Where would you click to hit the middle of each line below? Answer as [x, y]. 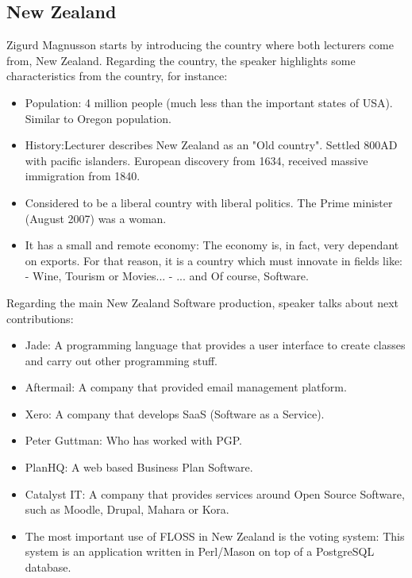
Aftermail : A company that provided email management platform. [186, 387]
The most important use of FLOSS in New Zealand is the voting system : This [215, 536]
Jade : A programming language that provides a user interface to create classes [215, 345]
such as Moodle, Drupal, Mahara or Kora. [127, 509]
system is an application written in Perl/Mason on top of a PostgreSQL [200, 551]
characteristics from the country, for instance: [117, 76]
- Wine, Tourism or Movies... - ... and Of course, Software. [167, 276]
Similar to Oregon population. [98, 118]
